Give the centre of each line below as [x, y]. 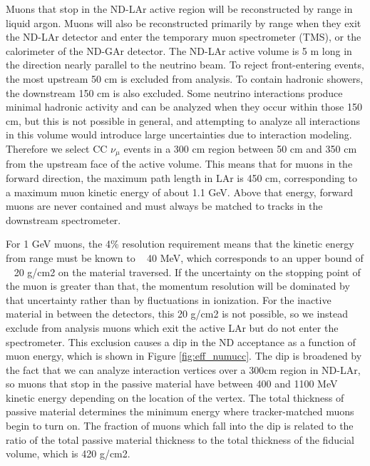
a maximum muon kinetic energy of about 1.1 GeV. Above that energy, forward [180, 192]
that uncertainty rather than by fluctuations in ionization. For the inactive [169, 299]
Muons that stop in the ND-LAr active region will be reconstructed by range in [179, 9]
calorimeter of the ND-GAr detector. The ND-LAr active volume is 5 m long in [179, 50]
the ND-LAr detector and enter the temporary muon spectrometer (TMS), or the [184, 37]
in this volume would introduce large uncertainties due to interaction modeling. [179, 135]
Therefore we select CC [57, 148]
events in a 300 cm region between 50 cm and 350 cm [240, 148]
